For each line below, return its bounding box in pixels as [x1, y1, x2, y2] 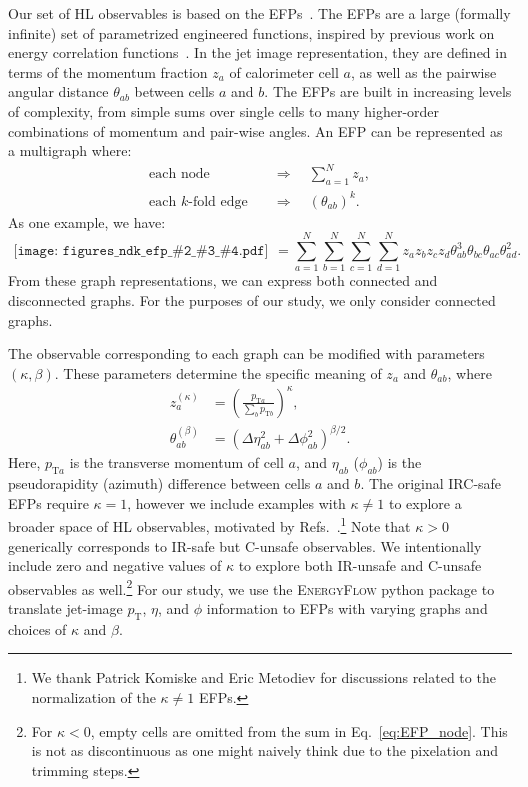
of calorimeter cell [229, 61, 339, 82]
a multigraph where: [8, 140, 132, 161]
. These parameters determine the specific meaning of [54, 362, 382, 383]
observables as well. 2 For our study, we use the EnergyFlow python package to [8, 575, 495, 599]
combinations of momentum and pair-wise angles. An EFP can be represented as [8, 120, 503, 141]
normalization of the [31, 687, 156, 708]
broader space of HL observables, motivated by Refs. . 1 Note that [8, 513, 411, 536]
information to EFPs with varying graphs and [206, 598, 488, 619]
